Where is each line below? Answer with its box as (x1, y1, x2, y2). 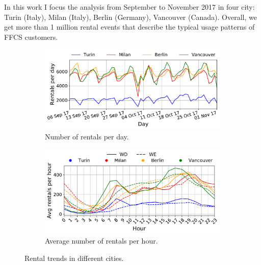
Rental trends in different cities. (24, 252, 124, 263)
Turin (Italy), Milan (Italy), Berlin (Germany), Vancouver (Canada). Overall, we (4, 11, 257, 22)
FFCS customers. (4, 31, 58, 42)
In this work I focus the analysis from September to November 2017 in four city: (4, 2, 255, 12)
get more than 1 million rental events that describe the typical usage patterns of (4, 21, 255, 32)
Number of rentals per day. (45, 131, 129, 141)
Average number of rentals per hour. (45, 235, 158, 246)
